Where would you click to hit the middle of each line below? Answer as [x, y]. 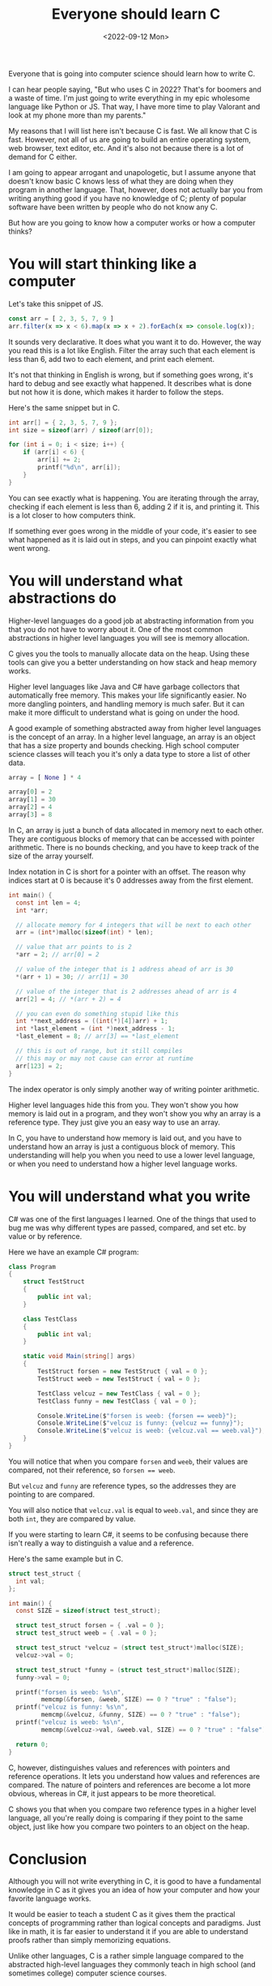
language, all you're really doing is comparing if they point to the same [126, 1817]
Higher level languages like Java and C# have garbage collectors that [124, 686]
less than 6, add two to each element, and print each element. [111, 359]
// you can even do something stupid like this [98, 1014]
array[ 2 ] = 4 [30, 807]
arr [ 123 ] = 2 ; [39, 1066]
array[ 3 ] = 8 [30, 815]
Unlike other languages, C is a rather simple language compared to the [126, 1956]
